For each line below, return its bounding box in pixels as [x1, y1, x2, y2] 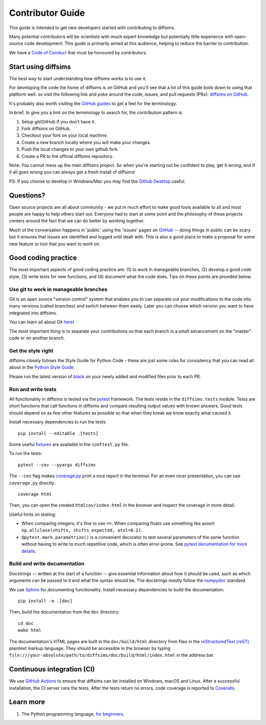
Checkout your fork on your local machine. [21, 132, 108, 138]
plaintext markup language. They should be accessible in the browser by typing [9, 645, 171, 651]
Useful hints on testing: [9, 511, 56, 517]
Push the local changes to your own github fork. [21, 146, 119, 153]
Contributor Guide [9, 7, 85, 18]
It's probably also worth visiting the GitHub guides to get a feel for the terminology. [9, 100, 177, 106]
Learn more [9, 698, 45, 706]
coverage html [18, 491, 52, 497]
